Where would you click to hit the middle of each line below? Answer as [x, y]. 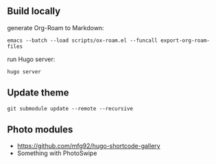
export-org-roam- [185, 40]
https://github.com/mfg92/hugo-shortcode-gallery [88, 146]
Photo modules [40, 130]
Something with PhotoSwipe [57, 153]
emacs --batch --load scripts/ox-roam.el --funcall [82, 40]
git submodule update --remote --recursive [70, 108]
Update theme [38, 93]
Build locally [34, 11]
